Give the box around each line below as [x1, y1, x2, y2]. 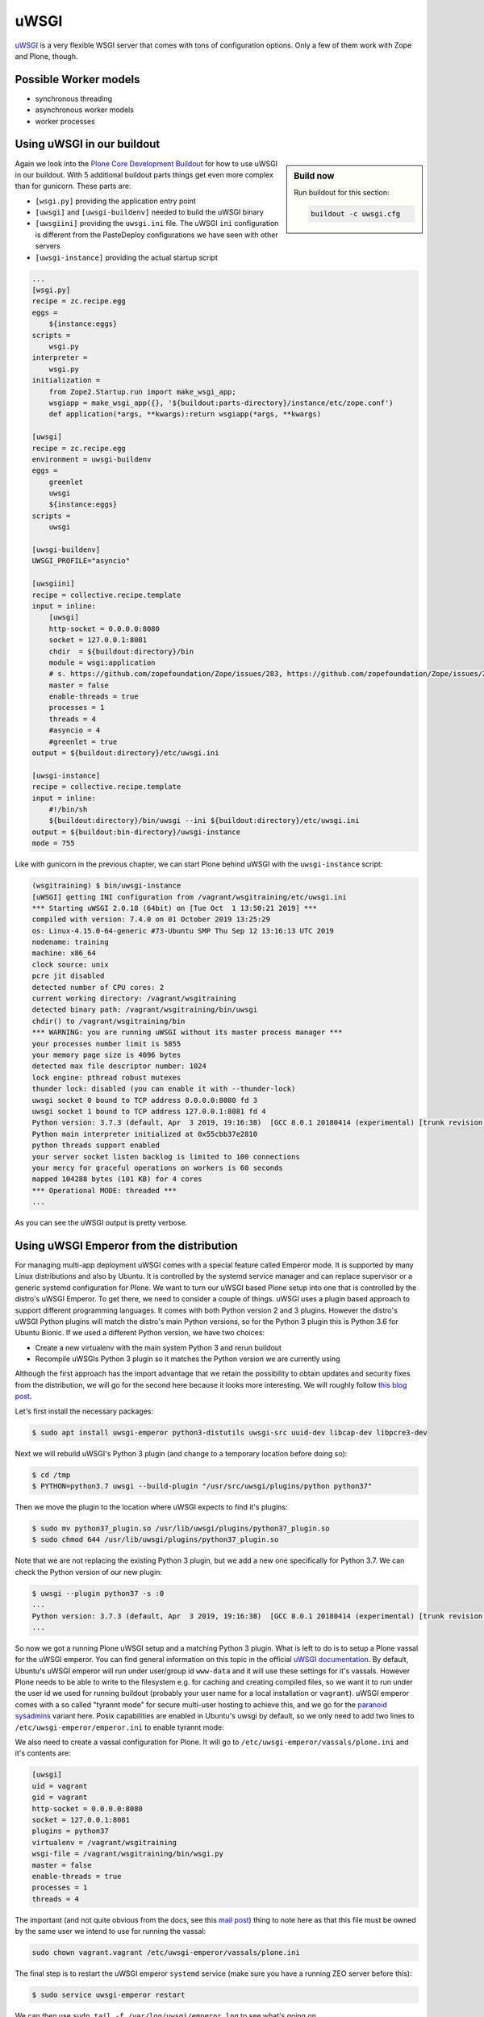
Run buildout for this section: [294, 187, 390, 197]
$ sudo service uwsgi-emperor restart [31, 1990, 186, 1999]
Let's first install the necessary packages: [15, 1406, 153, 1416]
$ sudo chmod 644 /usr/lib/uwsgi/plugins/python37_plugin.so [31, 1535, 279, 1544]
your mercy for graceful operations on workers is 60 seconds [31, 1163, 283, 1172]
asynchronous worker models [35, 105, 135, 115]
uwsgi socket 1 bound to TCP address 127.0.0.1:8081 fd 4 [31, 1106, 266, 1116]
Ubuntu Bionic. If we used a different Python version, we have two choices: [15, 1328, 265, 1338]
